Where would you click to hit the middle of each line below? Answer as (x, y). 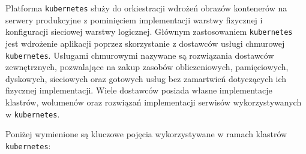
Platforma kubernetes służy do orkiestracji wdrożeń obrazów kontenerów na (146, 8)
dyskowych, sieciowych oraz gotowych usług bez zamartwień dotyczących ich (146, 78)
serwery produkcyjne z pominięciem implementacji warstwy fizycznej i (134, 19)
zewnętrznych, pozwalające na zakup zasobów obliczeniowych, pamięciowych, (147, 67)
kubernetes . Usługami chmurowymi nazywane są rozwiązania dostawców (140, 55)
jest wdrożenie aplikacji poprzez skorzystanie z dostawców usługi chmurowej (145, 43)
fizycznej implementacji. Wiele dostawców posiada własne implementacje (139, 90)
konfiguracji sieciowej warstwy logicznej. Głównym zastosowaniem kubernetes (149, 31)
